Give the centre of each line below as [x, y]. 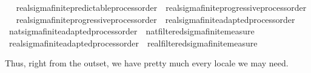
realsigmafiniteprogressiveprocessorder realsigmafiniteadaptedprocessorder [155, 19]
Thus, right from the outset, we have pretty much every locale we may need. [147, 63]
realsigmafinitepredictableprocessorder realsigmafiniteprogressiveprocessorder [161, 7]
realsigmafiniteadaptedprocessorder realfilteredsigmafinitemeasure [133, 43]
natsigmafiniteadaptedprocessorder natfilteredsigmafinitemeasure [132, 31]
